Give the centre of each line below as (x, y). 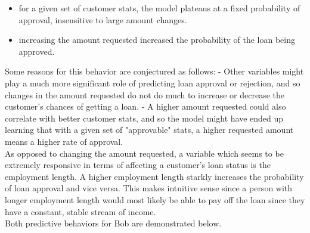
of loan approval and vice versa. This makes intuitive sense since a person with (149, 188)
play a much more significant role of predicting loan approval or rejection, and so (153, 83)
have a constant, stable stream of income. (80, 211)
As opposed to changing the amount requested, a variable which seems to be (144, 153)
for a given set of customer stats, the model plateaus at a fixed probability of (159, 8)
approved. (37, 51)
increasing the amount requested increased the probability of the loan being (157, 40)
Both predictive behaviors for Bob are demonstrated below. (113, 223)
